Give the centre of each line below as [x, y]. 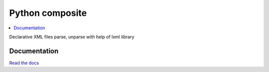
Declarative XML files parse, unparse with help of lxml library [72, 37]
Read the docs [24, 63]
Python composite [48, 13]
